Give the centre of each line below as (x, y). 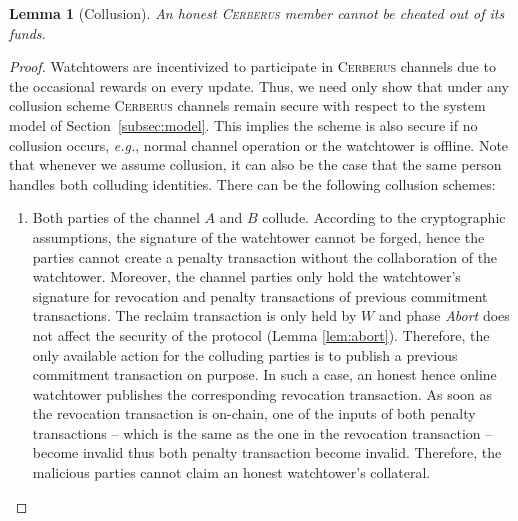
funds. (27, 32)
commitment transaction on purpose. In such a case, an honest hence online (264, 374)
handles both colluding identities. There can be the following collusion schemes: (252, 183)
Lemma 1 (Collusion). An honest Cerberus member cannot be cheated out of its (257, 13)
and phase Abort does (444, 315)
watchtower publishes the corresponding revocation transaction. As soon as (262, 393)
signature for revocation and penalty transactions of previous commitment (260, 295)
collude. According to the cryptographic (384, 217)
